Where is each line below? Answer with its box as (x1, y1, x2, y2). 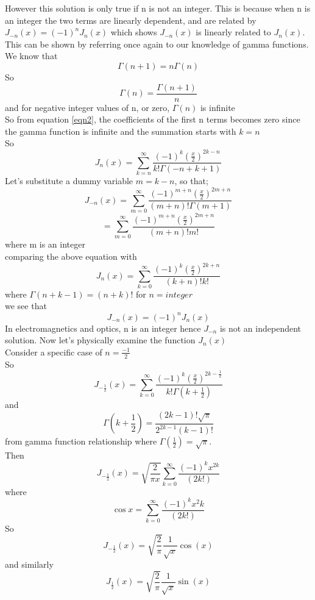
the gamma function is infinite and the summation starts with (5, 124, 236, 137)
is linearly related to (196, 26, 271, 38)
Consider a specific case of (5, 345, 102, 358)
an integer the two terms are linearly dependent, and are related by (5, 13, 257, 26)
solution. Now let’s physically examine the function (5, 334, 196, 346)
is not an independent (219, 321, 302, 334)
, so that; (174, 174, 208, 187)
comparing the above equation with (5, 249, 137, 262)
